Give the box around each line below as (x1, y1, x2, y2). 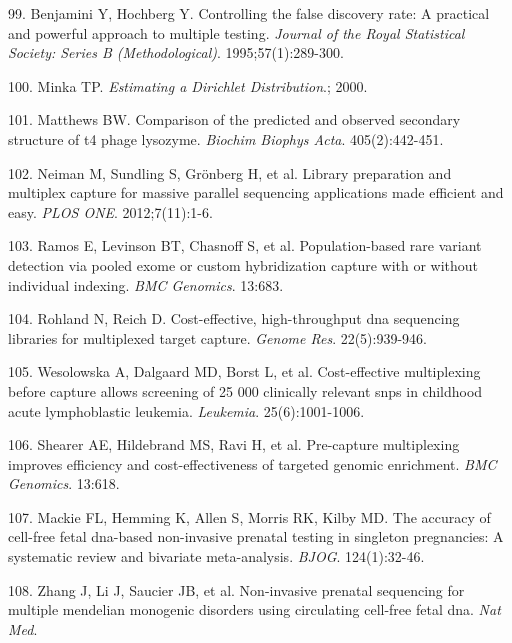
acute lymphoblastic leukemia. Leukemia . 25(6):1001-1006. (8, 400, 365, 421)
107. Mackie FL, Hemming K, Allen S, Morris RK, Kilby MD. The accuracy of (8, 506, 491, 527)
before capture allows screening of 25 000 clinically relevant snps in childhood (8, 380, 483, 401)
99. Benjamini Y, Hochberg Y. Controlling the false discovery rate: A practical (8, 3, 490, 23)
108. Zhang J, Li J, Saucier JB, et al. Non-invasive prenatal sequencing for (8, 579, 465, 600)
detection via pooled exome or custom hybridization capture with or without (8, 254, 479, 275)
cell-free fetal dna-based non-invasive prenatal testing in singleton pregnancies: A (8, 526, 504, 547)
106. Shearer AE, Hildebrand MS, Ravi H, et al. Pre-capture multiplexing (8, 434, 460, 455)
